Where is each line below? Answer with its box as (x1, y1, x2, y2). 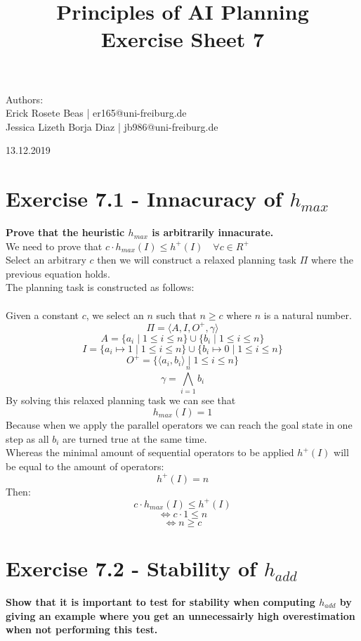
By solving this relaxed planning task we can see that (6, 393, 236, 408)
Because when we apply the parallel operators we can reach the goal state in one (6, 417, 353, 432)
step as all (6, 431, 49, 446)
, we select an (86, 307, 144, 322)
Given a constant (6, 307, 79, 322)
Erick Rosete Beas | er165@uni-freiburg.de (6, 105, 187, 120)
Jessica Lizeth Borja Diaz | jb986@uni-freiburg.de (6, 119, 218, 134)
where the (310, 252, 353, 267)
